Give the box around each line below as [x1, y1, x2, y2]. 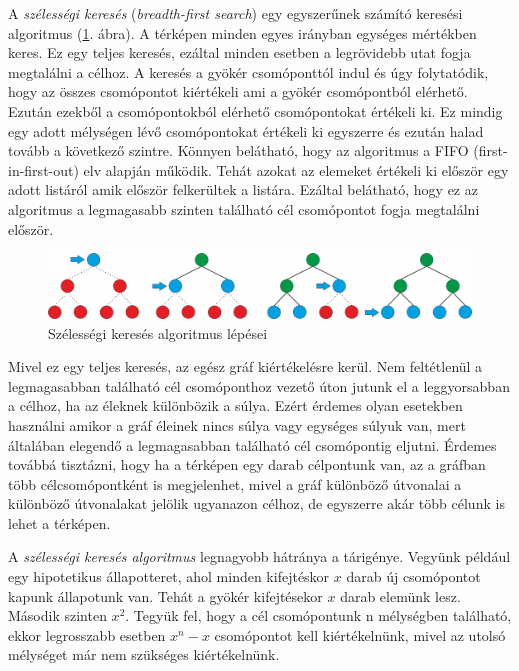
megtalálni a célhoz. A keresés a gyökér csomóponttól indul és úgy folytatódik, [8, 61, 489, 82]
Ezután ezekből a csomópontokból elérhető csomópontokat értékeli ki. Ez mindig [8, 100, 503, 121]
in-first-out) [8, 159, 79, 180]
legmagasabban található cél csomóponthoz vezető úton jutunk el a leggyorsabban [8, 375, 510, 396]
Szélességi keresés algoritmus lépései [48, 322, 268, 343]
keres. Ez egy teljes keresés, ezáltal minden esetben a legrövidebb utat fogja [8, 42, 471, 63]
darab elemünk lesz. [340, 585, 461, 606]
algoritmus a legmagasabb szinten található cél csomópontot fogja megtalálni [8, 198, 480, 219]
